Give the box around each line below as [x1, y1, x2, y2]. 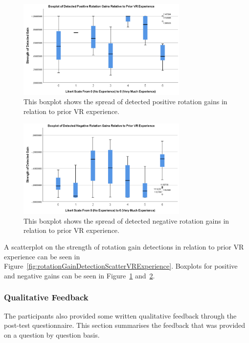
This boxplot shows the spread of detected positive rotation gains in [23, 96, 227, 107]
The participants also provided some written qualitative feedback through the [4, 310, 237, 320]
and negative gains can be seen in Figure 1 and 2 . [4, 270, 155, 280]
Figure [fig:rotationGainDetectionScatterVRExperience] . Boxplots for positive [4, 261, 238, 271]
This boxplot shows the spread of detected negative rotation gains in [23, 215, 229, 226]
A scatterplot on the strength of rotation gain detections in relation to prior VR [4, 242, 244, 252]
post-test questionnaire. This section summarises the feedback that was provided [4, 320, 246, 330]
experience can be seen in [4, 251, 80, 261]
